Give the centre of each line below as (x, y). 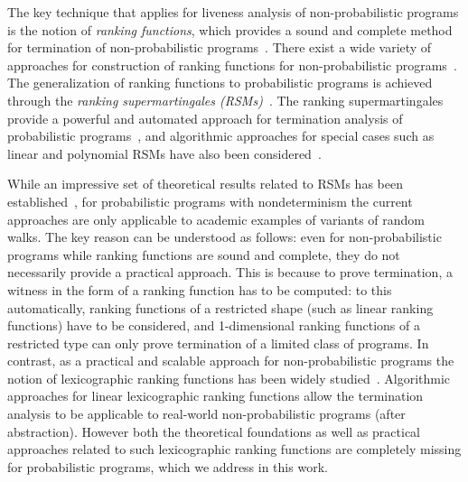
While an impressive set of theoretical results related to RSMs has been (205, 184)
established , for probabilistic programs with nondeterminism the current (210, 201)
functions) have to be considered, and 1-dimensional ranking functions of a (214, 325)
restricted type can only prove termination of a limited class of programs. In (218, 343)
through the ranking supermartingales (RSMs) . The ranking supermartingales (225, 100)
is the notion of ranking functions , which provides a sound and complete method (230, 29)
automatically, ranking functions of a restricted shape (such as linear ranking (220, 307)
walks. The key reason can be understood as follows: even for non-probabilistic (225, 237)
